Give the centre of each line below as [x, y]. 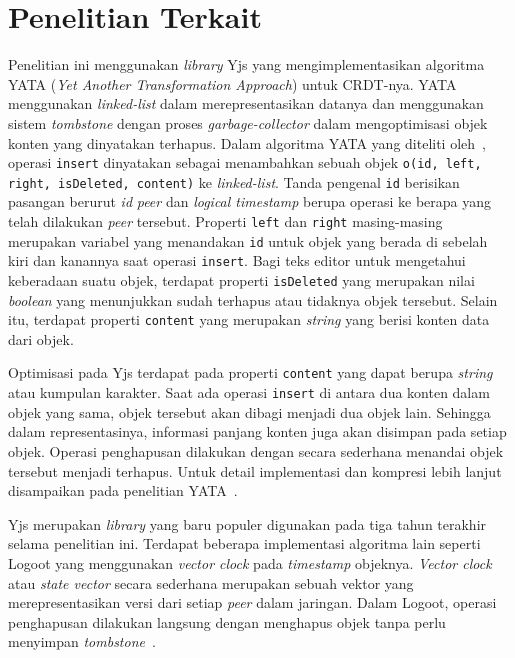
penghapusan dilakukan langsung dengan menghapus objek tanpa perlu [227, 621]
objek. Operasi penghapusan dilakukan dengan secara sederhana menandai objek [256, 450]
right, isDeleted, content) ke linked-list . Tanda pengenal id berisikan [234, 181]
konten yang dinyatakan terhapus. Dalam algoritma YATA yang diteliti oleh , [247, 142]
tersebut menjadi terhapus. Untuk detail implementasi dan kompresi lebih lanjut [255, 470]
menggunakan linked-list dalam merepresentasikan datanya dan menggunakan [246, 103]
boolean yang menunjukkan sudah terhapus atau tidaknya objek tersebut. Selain [253, 299]
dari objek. [41, 338]
